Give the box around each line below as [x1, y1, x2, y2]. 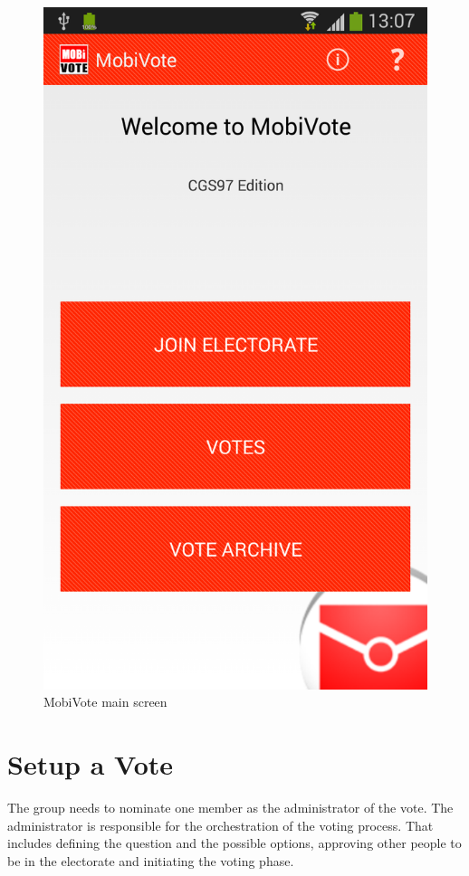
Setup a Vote [7, 746, 174, 783]
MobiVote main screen [43, 692, 167, 711]
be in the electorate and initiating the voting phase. [7, 851, 294, 870]
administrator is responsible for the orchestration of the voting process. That [7, 815, 434, 834]
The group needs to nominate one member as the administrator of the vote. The [7, 798, 454, 817]
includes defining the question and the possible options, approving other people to [7, 833, 462, 852]
